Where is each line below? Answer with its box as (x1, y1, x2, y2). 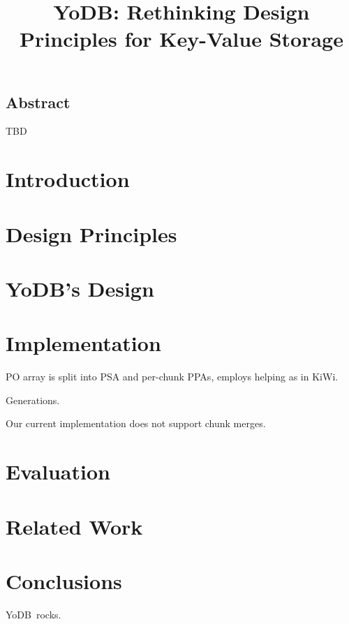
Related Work (6, 512, 143, 540)
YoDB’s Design (6, 274, 154, 302)
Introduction (6, 165, 130, 193)
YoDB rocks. (6, 607, 61, 621)
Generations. (6, 392, 60, 407)
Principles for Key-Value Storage (20, 24, 343, 53)
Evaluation (6, 457, 110, 486)
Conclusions (6, 566, 122, 595)
